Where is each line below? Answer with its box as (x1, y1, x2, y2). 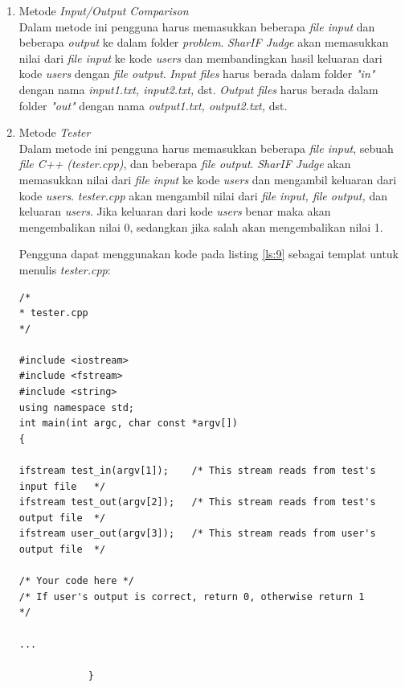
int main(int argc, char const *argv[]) (18, 418, 238, 430)
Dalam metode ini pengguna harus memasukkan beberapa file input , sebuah (18, 139, 394, 156)
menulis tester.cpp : (18, 261, 111, 278)
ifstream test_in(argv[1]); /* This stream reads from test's (18, 465, 376, 477)
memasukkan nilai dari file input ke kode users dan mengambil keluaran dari (18, 171, 397, 187)
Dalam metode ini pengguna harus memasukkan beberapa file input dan (18, 18, 375, 35)
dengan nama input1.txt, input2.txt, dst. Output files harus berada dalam (18, 80, 378, 97)
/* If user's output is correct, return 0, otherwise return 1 (18, 590, 365, 603)
